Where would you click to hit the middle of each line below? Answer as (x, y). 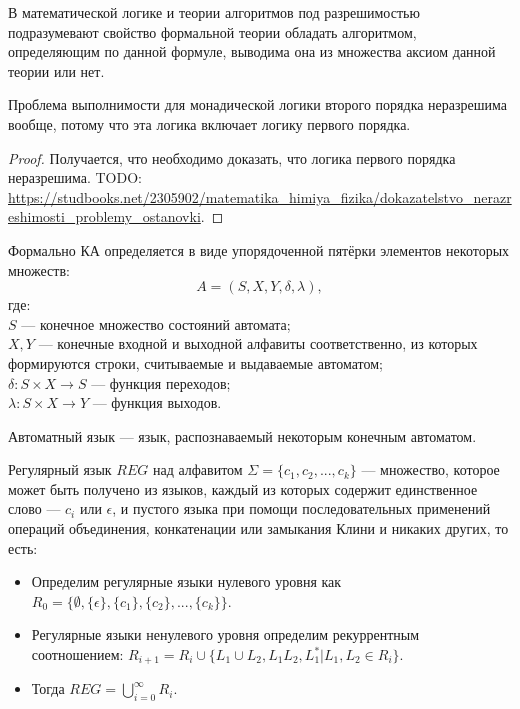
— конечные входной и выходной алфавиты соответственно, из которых (258, 343)
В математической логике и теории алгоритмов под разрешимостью (214, 12)
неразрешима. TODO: (75, 177)
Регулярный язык (60, 469)
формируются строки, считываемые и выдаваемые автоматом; (195, 362)
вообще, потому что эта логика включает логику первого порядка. (209, 123)
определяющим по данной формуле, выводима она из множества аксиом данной (252, 51)
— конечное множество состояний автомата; (156, 323)
